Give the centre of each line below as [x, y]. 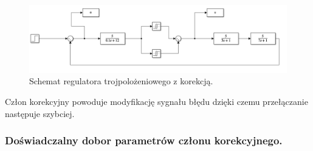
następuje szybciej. [40, 113]
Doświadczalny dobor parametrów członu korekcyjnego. [144, 140]
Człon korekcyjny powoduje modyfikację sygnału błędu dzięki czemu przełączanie [156, 101]
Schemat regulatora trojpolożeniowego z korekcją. [121, 81]
